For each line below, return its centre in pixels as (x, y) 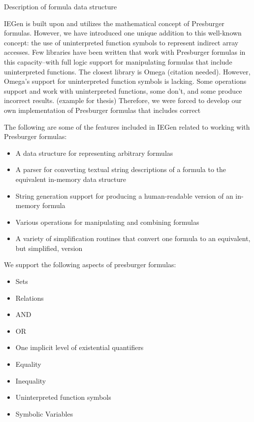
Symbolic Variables (44, 413)
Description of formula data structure (61, 6)
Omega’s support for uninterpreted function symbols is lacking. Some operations (125, 81)
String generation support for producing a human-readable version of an (124, 195)
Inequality (31, 380)
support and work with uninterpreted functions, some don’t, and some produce (123, 90)
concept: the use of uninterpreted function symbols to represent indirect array (121, 42)
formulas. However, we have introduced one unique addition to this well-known (123, 33)
